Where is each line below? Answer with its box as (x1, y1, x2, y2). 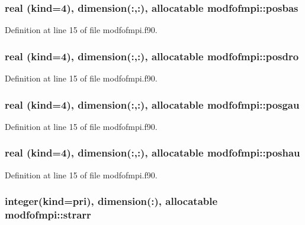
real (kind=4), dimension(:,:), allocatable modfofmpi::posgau (5, 97, 300, 112)
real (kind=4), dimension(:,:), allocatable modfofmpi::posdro (5, 48, 299, 63)
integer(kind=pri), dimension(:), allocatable (5, 194, 218, 208)
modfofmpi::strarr (5, 207, 91, 222)
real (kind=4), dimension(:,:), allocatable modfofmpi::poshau (5, 145, 300, 160)
